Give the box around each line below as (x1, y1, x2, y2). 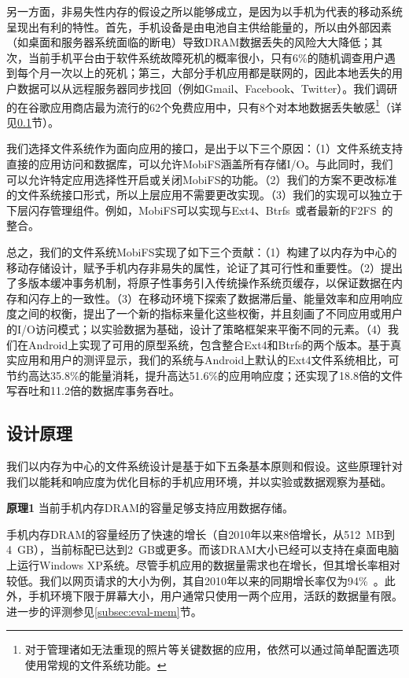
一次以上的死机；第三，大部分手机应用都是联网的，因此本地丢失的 (50, 64, 392, 81)
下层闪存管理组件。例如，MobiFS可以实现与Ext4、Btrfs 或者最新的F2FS (6, 201, 377, 218)
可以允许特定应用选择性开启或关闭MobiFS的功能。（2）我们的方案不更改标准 (6, 171, 397, 187)
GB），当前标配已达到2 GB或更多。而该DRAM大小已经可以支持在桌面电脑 (17, 541, 400, 558)
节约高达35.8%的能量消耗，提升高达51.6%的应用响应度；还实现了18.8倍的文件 (6, 367, 403, 383)
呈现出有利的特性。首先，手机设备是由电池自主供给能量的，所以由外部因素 (6, 18, 392, 35)
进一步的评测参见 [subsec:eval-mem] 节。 (6, 602, 202, 619)
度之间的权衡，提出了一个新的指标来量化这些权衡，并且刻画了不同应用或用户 (6, 305, 403, 322)
